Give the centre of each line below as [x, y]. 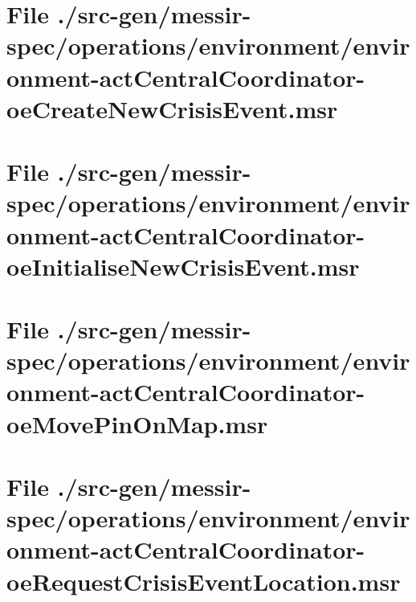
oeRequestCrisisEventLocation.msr [204, 581]
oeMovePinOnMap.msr [137, 423]
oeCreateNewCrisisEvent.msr [172, 108]
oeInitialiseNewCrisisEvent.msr [183, 266]
